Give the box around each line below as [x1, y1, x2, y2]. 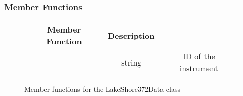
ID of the [182, 50, 215, 62]
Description [107, 29, 155, 41]
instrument [179, 62, 218, 74]
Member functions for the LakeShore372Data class [24, 84, 180, 94]
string [121, 56, 142, 68]
